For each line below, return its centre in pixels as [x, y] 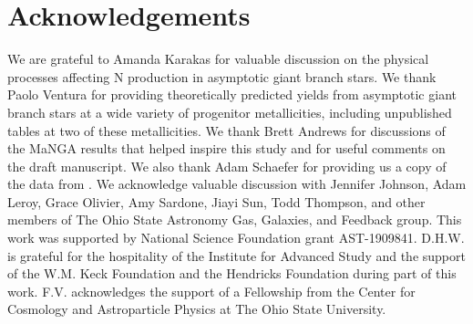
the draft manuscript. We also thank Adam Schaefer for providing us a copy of [227, 166]
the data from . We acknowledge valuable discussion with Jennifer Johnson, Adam [237, 184]
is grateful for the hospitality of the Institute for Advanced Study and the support [236, 255]
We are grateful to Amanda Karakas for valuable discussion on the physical [218, 59]
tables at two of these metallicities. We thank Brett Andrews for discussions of [226, 130]
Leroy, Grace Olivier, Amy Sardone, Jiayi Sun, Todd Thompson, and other [216, 201]
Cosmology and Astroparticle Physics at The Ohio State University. [197, 309]
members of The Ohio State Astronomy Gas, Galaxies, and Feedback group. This [235, 219]
